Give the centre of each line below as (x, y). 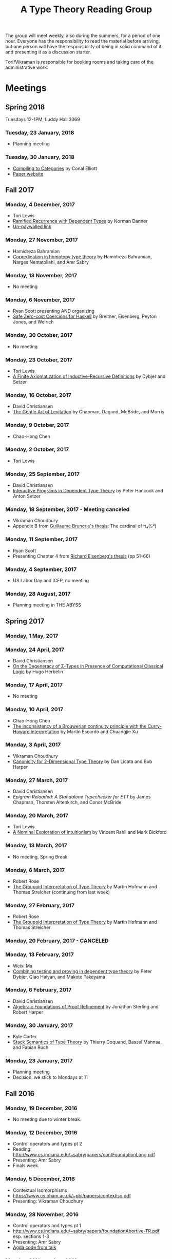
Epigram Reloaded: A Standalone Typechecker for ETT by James (82, 797)
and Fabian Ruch (31, 1047)
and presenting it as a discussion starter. (48, 52)
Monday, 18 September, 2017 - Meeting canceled (68, 509)
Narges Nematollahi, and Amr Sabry (51, 262)
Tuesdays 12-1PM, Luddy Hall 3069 (43, 120)
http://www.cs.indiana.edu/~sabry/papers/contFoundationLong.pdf (84, 1155)
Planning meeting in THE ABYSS (47, 605)
